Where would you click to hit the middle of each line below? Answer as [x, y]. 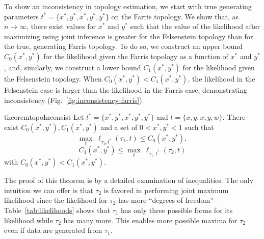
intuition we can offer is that [49, 190]
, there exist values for [61, 26]
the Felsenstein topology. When [53, 78]
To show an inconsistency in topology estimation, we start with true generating [128, 6]
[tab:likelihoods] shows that [67, 210]
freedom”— [203, 200]
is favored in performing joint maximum [166, 190]
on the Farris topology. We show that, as [175, 16]
